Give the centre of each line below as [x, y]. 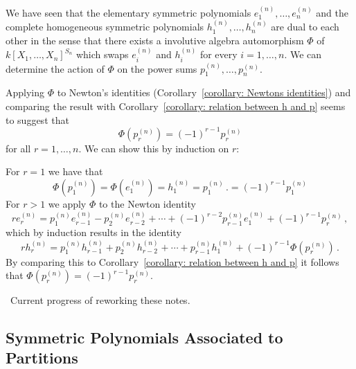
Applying [25, 92]
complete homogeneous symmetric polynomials [105, 27]
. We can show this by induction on [154, 148]
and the [332, 12]
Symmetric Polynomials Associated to [144, 337]
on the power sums [157, 68]
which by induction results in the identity [94, 232]
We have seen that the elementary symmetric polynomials [128, 12]
